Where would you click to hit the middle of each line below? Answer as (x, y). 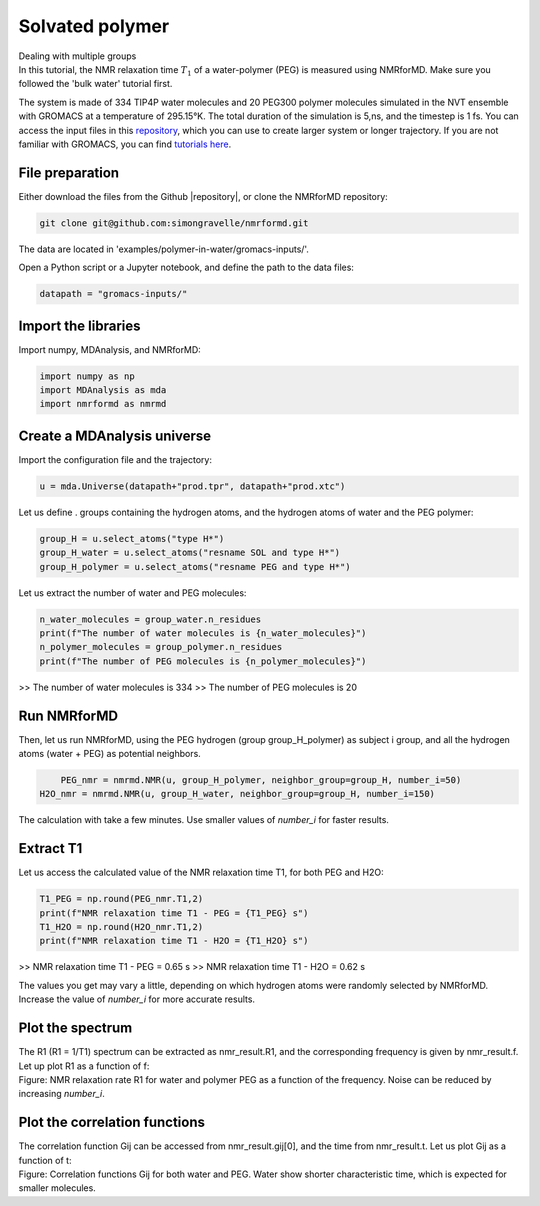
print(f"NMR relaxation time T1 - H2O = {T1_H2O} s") (174, 941)
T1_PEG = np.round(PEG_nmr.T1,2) (121, 899)
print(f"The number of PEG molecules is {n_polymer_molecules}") (203, 661)
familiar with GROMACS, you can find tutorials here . (125, 144)
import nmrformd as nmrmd (103, 404)
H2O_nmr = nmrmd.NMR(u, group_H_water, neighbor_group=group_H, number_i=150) (237, 794)
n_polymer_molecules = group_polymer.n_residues (161, 647)
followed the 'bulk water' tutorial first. (95, 84)
